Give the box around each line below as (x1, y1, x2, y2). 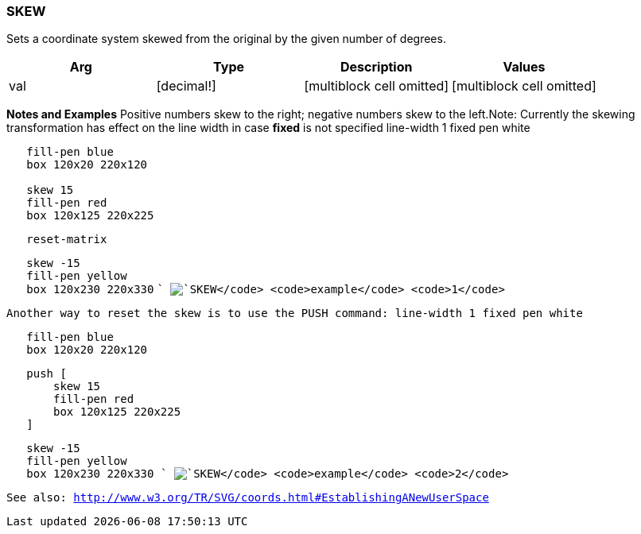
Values (503, 59, 546, 75)
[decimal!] (156, 78, 216, 95)
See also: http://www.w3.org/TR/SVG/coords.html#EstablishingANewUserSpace (6, 491, 489, 505)
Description (340, 59, 413, 75)
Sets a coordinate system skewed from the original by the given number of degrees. (6, 32, 446, 46)
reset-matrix (26, 233, 107, 246)
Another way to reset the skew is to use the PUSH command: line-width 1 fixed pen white (6, 307, 583, 320)
